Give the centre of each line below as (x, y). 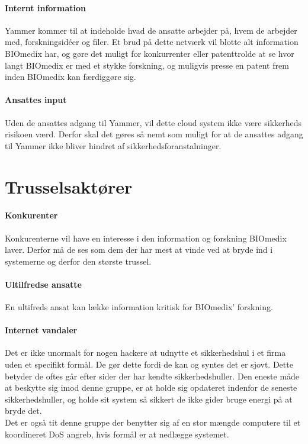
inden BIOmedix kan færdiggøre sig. (70, 77)
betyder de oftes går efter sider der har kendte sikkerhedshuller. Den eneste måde (152, 376)
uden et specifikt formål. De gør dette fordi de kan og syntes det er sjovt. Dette (149, 364)
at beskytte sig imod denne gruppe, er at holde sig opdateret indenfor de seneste (151, 387)
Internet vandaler (41, 330)
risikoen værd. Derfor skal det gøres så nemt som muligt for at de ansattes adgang (154, 134)
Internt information (45, 7)
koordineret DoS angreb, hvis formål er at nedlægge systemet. (117, 434)
